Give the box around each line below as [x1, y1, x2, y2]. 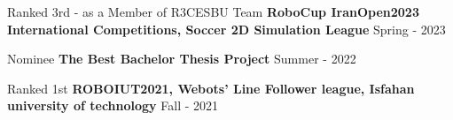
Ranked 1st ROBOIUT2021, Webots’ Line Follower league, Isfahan [7, 79, 415, 97]
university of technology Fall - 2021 [7, 96, 219, 115]
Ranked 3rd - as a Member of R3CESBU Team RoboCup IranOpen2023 [7, 3, 419, 20]
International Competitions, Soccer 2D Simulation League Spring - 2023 [7, 19, 446, 38]
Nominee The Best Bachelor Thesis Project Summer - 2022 [7, 49, 356, 68]
